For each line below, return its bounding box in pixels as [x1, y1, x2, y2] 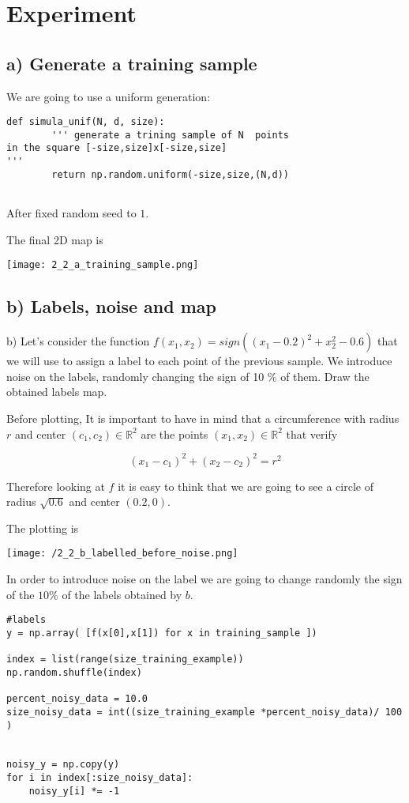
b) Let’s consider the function [6, 333, 150, 349]
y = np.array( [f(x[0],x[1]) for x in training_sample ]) [6, 627, 317, 639]
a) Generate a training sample [6, 51, 257, 75]
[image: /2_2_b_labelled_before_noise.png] [6, 548, 238, 560]
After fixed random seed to [6, 205, 137, 221]
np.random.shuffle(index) [6, 666, 142, 678]
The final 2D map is [6, 231, 103, 247]
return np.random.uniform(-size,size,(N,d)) [51, 168, 289, 180]
